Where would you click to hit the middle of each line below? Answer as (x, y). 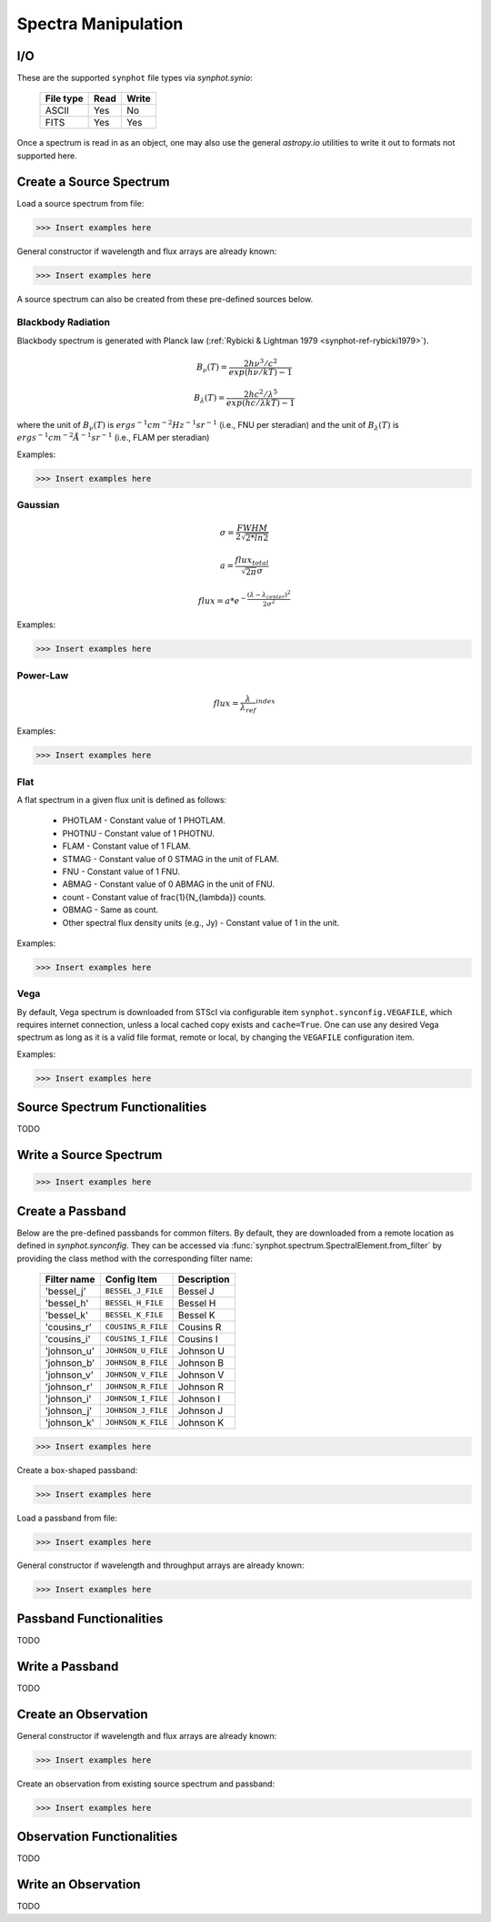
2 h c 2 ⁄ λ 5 (261, 394)
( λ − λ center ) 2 (269, 594)
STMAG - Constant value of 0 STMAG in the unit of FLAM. (171, 859)
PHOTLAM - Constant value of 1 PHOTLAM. (144, 820)
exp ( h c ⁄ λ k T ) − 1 (261, 403)
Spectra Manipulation (100, 24)
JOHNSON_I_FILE (136, 1399)
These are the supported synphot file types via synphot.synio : (135, 78)
